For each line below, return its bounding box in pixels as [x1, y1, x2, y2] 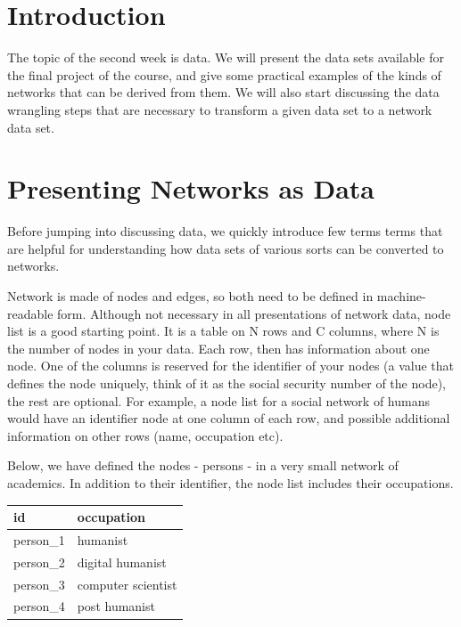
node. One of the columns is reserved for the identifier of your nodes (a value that [7, 356, 455, 375]
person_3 [13, 574, 65, 593]
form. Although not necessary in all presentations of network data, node [57, 304, 451, 322]
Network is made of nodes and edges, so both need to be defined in [7, 287, 374, 305]
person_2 [13, 552, 65, 571]
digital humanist [77, 552, 167, 571]
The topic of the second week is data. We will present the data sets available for [7, 48, 445, 67]
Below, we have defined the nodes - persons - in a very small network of [7, 456, 399, 475]
